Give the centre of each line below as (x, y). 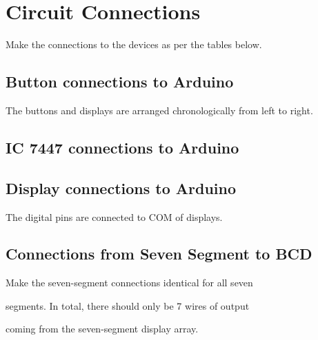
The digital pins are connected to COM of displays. (114, 216)
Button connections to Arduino (120, 82)
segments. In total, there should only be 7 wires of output (128, 305)
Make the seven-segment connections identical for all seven (129, 283)
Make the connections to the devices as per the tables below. (134, 44)
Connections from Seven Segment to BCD (159, 254)
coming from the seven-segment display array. (102, 329)
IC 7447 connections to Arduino (122, 147)
